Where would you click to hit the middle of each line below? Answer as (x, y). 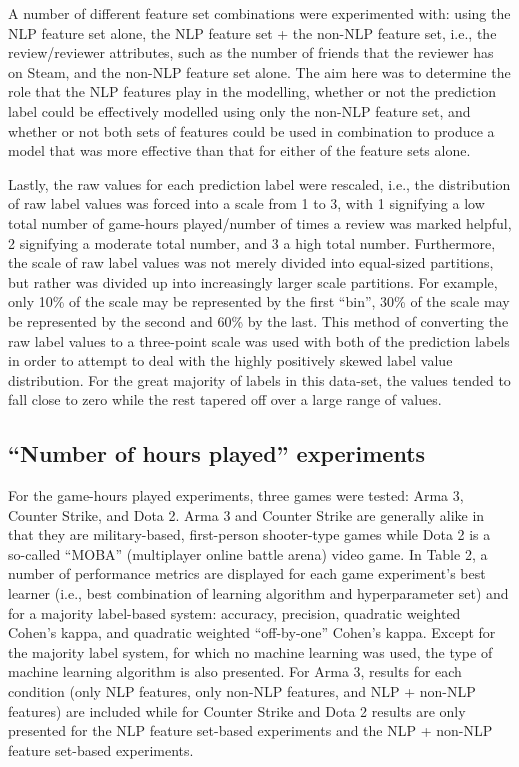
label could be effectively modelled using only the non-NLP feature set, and (239, 110)
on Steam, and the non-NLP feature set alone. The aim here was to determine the (259, 71)
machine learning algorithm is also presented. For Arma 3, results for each (235, 671)
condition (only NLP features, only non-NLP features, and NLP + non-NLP (242, 691)
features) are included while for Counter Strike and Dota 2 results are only (237, 710)
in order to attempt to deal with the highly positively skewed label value (230, 360)
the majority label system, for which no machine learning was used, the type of (250, 651)
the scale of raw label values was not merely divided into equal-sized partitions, (251, 262)
